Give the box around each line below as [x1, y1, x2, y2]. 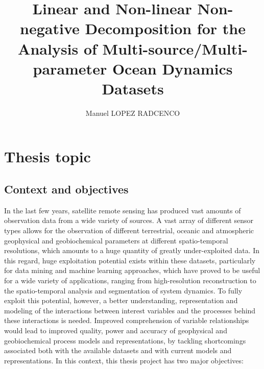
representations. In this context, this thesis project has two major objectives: [4, 355, 244, 365]
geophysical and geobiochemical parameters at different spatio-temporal [4, 235, 228, 245]
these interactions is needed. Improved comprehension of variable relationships [4, 315, 249, 326]
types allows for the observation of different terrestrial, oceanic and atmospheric [4, 225, 254, 236]
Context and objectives [4, 181, 129, 197]
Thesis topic [4, 146, 91, 167]
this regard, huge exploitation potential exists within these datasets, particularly [4, 255, 256, 265]
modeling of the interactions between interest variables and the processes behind [4, 305, 256, 315]
